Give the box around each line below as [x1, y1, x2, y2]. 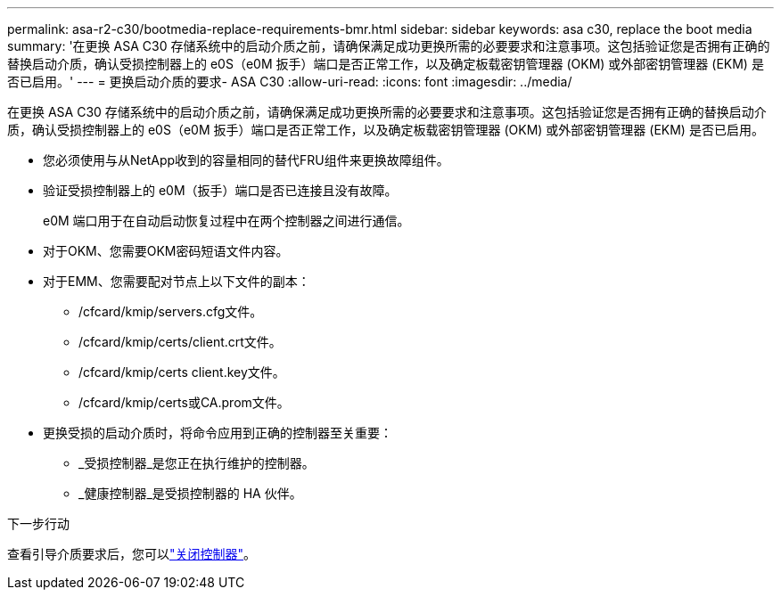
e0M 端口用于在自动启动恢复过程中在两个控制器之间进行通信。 [43, 213, 410, 228]
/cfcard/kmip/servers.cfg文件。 [78, 304, 263, 319]
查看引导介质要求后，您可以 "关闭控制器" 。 [7, 546, 257, 561]
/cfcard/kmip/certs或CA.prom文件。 [78, 395, 290, 410]
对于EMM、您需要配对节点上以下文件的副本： [43, 274, 310, 289]
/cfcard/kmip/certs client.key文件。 [78, 364, 285, 380]
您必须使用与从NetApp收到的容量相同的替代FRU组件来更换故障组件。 [43, 152, 449, 168]
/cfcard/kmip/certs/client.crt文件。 [78, 334, 282, 349]
